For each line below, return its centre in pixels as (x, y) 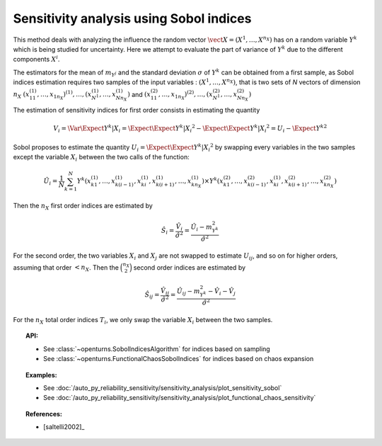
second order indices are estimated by (190, 267)
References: (44, 413)
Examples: (41, 374)
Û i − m (201, 228)
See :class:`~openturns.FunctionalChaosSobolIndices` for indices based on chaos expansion (179, 359)
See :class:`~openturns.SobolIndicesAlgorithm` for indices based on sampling (157, 349)
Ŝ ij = (152, 295)
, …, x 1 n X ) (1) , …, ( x (64, 95)
